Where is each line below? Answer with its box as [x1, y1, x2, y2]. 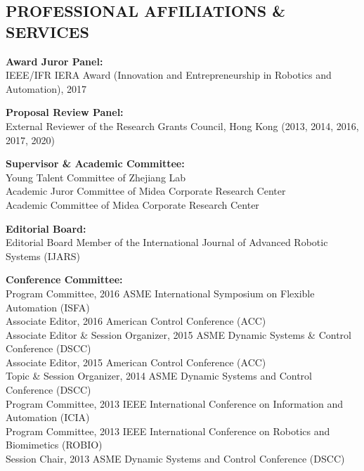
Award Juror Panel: [6, 53, 103, 68]
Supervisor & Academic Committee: [6, 156, 185, 171]
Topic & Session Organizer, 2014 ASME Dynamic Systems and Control [6, 368, 312, 383]
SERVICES [6, 20, 89, 42]
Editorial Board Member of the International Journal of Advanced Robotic [6, 235, 328, 250]
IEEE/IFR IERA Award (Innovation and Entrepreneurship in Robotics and [6, 67, 332, 82]
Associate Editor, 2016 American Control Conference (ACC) [6, 314, 266, 328]
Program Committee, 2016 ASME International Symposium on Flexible [6, 285, 315, 300]
